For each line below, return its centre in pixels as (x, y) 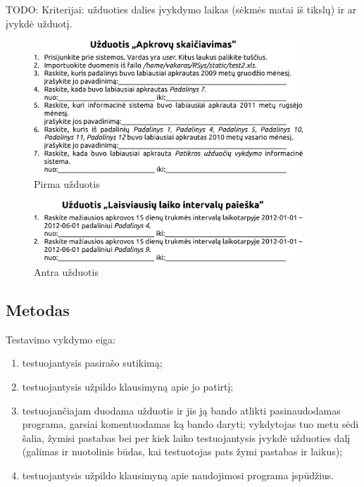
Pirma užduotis (67, 183)
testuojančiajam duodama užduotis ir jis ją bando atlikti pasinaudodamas (181, 410)
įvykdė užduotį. (39, 23)
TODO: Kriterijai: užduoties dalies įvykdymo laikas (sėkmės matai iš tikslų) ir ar (181, 9)
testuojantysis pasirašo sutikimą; (92, 363)
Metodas (38, 309)
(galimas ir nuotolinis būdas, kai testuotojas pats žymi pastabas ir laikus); (182, 451)
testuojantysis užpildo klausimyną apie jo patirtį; (128, 386)
